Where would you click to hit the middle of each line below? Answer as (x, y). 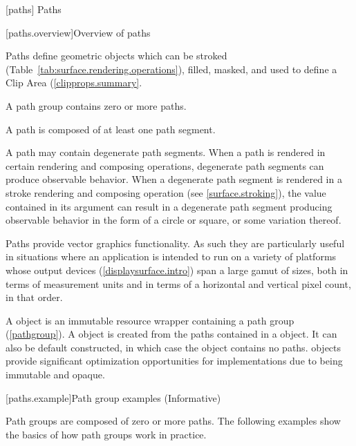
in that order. (34, 297)
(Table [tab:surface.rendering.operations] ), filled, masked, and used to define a (171, 69)
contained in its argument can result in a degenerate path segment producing (169, 206)
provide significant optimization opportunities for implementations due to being (174, 361)
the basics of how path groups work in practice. (106, 434)
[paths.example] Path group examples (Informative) (113, 397)
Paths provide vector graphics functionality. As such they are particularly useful (175, 243)
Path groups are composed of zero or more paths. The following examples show (173, 421)
